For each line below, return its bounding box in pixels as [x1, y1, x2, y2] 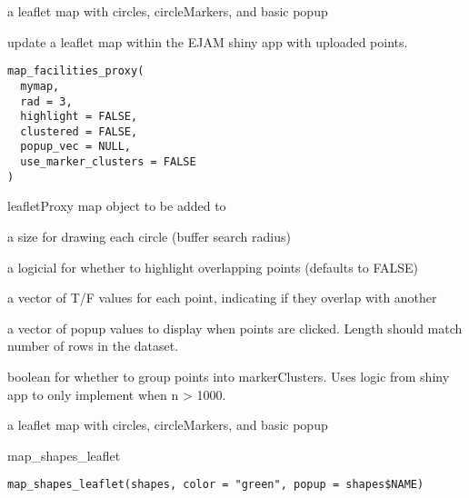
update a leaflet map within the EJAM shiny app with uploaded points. [7, 32, 408, 51]
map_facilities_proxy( [7, 65, 145, 78]
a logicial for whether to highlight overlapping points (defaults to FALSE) [7, 257, 419, 276]
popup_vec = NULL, [20, 140, 132, 154]
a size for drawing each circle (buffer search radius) [7, 227, 291, 246]
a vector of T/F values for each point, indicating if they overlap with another [7, 288, 437, 307]
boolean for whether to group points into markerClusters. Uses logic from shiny [7, 367, 450, 385]
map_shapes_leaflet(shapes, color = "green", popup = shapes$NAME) [7, 478, 424, 492]
